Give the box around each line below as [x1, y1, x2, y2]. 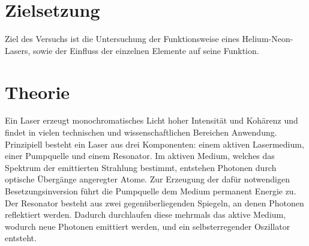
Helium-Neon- [242, 32, 293, 45]
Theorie [5, 79, 70, 104]
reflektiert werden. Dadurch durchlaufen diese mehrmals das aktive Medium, [5, 208, 286, 221]
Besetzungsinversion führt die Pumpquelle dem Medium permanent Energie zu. [5, 185, 296, 197]
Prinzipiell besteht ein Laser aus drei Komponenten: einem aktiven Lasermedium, [5, 137, 304, 150]
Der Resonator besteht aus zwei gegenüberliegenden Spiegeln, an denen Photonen [5, 196, 304, 209]
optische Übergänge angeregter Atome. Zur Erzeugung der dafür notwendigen [5, 173, 290, 185]
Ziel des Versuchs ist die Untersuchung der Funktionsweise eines [5, 32, 239, 45]
